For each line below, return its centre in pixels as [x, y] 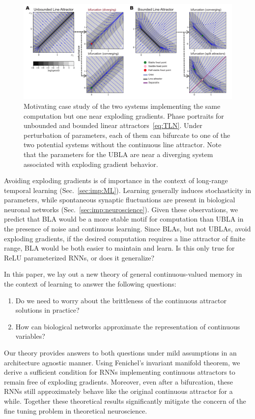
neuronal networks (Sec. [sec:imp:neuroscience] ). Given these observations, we [121, 209]
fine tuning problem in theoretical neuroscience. [76, 410]
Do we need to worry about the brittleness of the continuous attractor [121, 300]
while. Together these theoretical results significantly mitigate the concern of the [125, 401]
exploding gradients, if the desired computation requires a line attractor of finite [125, 238]
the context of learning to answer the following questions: [90, 284]
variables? [30, 336]
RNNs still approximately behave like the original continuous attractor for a [118, 391]
